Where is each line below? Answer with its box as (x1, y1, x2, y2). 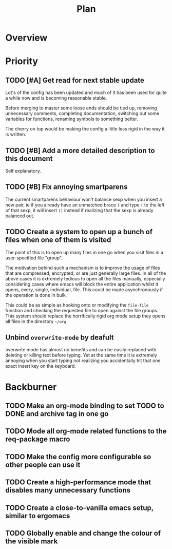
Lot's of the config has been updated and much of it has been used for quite (5, 89, 167, 96)
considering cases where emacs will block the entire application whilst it (5, 281, 159, 287)
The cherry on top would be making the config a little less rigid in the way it (5, 126, 165, 132)
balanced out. (5, 213, 35, 219)
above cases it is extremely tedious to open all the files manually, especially (5, 275, 165, 281)
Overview (5, 32, 48, 44)
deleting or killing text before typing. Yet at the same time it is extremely (5, 352, 158, 358)
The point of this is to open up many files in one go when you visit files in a (5, 249, 163, 255)
